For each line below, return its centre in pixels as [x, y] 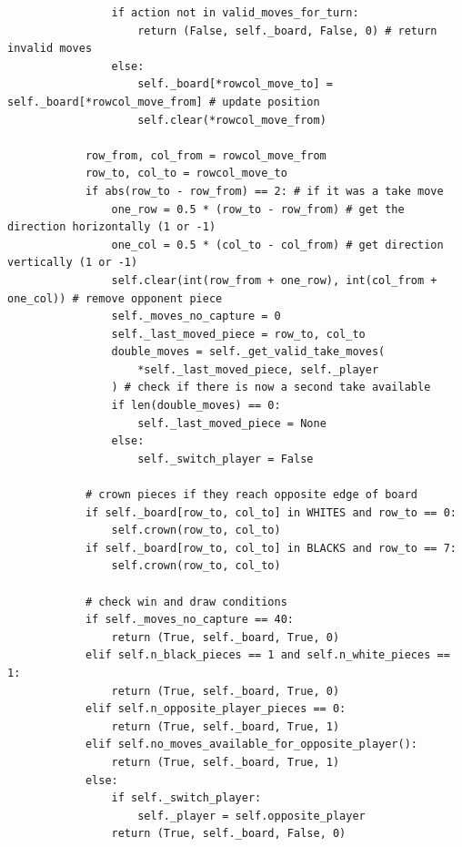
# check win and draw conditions [186, 602]
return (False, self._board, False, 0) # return [287, 31]
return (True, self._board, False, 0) [229, 834]
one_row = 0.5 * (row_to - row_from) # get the [258, 209]
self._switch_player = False [226, 459]
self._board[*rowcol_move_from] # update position [164, 102]
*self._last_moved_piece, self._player [258, 369]
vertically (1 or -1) [73, 263]
